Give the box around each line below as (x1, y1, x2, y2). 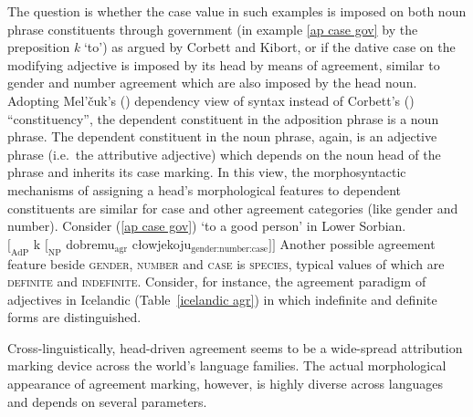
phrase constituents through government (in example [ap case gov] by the (7, 19, 418, 38)
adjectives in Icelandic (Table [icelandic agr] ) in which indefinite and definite (7, 289, 437, 308)
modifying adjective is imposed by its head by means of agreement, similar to (7, 55, 440, 74)
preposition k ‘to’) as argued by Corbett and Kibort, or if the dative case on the (7, 37, 456, 57)
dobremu (66, 234, 115, 253)
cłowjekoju (131, 234, 192, 253)
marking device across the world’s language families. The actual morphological (7, 356, 447, 375)
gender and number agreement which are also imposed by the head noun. (7, 73, 417, 92)
